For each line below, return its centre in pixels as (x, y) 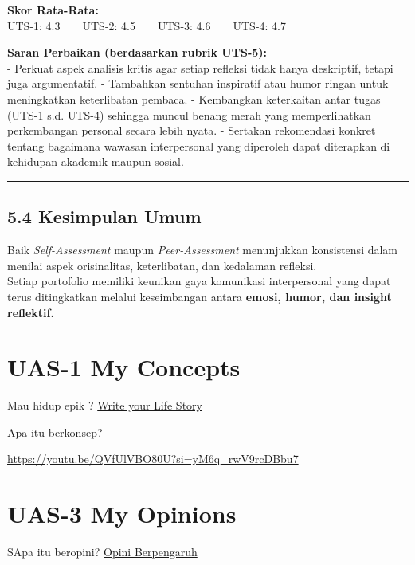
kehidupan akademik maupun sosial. (96, 161)
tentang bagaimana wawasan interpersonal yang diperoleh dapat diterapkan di (199, 145)
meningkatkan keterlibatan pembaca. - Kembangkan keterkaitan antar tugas (194, 98)
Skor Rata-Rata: (53, 10)
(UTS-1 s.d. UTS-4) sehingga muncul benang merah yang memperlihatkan (189, 114)
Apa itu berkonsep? (55, 432)
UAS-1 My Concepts (124, 367)
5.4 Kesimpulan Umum (104, 216)
